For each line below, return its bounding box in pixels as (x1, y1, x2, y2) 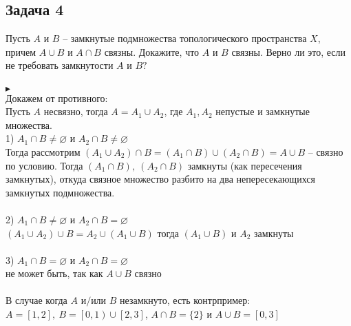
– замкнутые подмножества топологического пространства (63, 31, 307, 45)
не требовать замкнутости (6, 58, 114, 72)
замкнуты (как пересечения (187, 158, 302, 172)
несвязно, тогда (43, 104, 108, 119)
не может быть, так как (6, 266, 103, 281)
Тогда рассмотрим (6, 144, 81, 159)
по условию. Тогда (6, 158, 83, 172)
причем (6, 44, 36, 59)
